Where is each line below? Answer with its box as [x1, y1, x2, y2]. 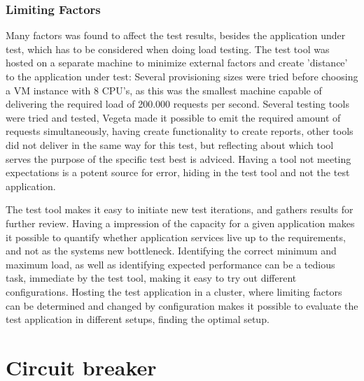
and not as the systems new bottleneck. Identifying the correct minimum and [6, 243, 337, 258]
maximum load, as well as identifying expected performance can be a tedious [6, 257, 335, 271]
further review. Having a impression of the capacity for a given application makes [6, 215, 355, 230]
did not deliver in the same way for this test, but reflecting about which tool [6, 137, 334, 152]
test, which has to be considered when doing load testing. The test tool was [6, 41, 330, 56]
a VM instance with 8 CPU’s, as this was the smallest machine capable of [6, 82, 322, 97]
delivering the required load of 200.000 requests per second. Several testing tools [6, 96, 350, 111]
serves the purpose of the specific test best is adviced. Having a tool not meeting [6, 151, 351, 166]
